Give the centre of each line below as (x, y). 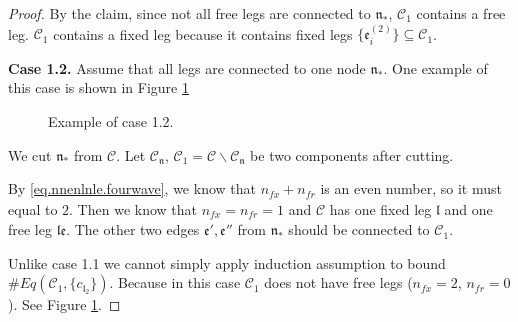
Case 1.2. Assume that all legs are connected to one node (187, 67)
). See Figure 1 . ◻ (64, 304)
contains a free (461, 13)
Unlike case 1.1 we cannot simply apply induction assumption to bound (227, 262)
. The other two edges (133, 229)
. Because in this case (175, 282)
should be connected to (359, 229)
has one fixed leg (380, 208)
